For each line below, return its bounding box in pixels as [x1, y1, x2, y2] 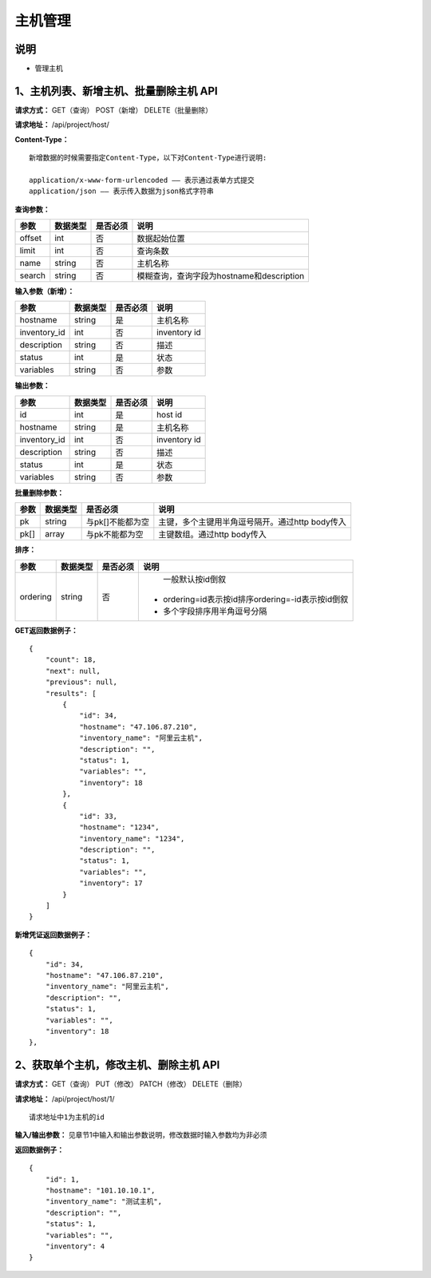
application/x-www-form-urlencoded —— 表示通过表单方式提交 [29, 176, 255, 184]
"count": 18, [45, 655, 97, 664]
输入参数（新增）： [14, 287, 75, 296]
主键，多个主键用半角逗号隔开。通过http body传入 [158, 516, 346, 528]
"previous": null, [45, 678, 118, 686]
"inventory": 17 [79, 879, 143, 888]
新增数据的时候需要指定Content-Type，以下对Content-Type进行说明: [29, 153, 267, 163]
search [19, 270, 46, 281]
